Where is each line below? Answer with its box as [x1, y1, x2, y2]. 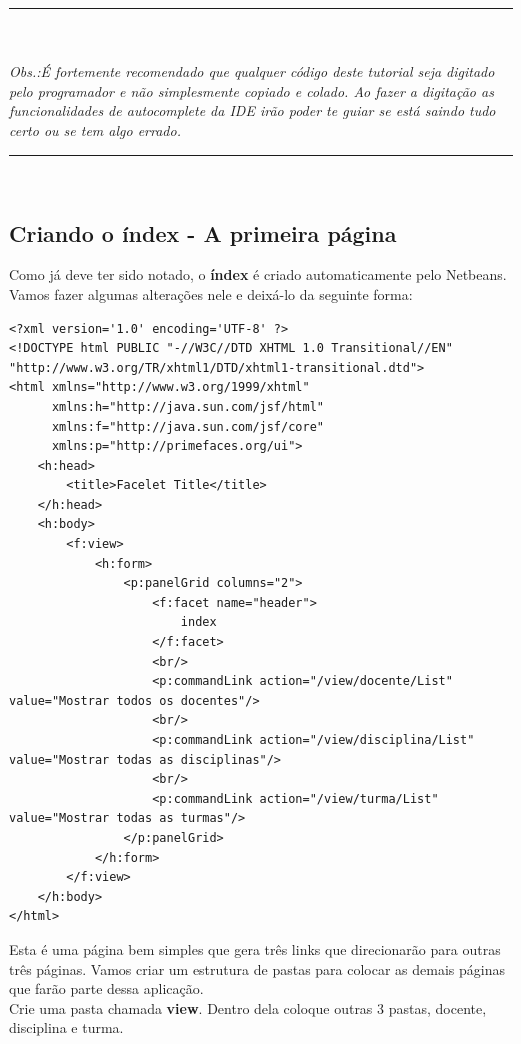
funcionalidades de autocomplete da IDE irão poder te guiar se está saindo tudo [9, 100, 496, 121]
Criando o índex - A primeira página [9, 217, 397, 248]
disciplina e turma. [9, 1017, 124, 1038]
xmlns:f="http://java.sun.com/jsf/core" [51, 419, 324, 434]
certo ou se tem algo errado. [9, 119, 181, 140]
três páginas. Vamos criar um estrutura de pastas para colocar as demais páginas [9, 958, 505, 979]
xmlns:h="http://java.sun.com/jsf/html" [51, 399, 324, 414]
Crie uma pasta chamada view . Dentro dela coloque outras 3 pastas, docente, [9, 997, 487, 1018]
